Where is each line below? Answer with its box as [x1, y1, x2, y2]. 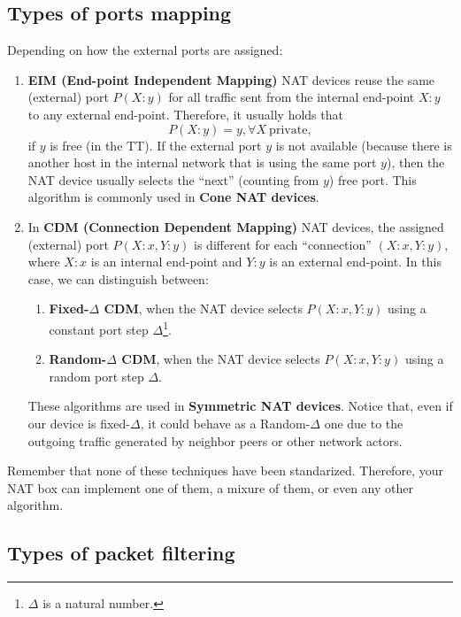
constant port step [49, 320, 149, 338]
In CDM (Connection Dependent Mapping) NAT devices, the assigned [27, 217, 444, 235]
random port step [49, 366, 144, 385]
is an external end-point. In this [269, 252, 442, 271]
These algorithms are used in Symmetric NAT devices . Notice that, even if [27, 397, 453, 415]
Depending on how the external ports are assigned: [7, 41, 283, 59]
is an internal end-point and [90, 252, 242, 271]
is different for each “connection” [194, 235, 372, 253]
